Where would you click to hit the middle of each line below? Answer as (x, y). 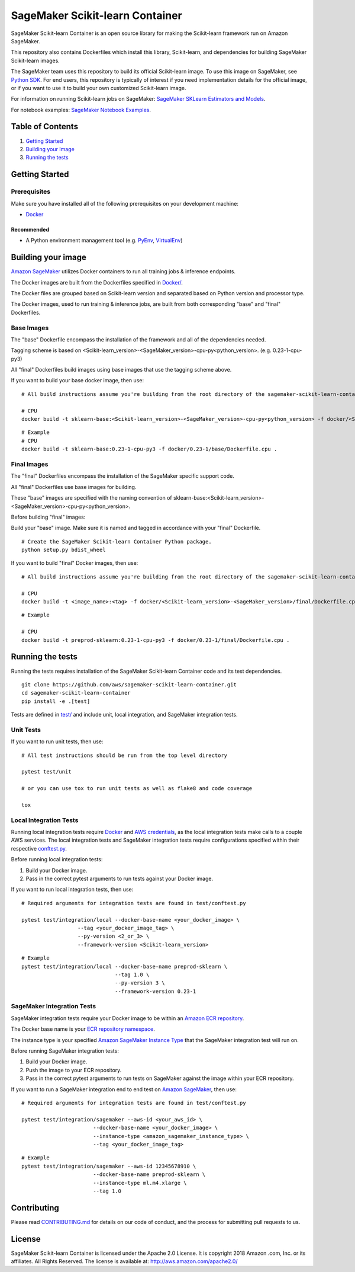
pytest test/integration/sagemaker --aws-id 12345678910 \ (109, 1166)
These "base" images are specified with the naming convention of (92, 498)
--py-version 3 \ (140, 983)
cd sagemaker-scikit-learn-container (76, 693)
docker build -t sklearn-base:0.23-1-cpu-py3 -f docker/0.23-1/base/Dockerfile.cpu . (149, 449)
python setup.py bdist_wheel (64, 550)
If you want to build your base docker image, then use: (78, 381)
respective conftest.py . (39, 848)
